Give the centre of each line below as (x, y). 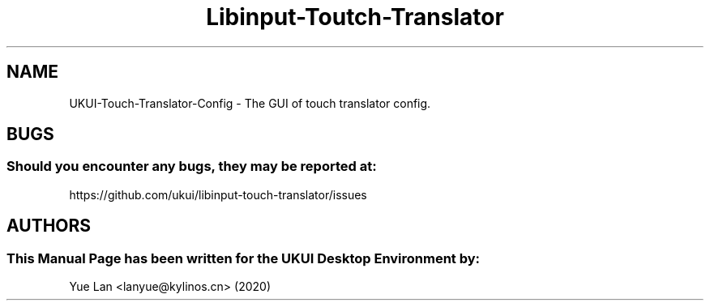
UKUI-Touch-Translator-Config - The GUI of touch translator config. (250, 103)
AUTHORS (49, 226)
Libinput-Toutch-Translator (355, 17)
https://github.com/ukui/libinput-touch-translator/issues (218, 194)
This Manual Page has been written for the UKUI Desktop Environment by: (244, 258)
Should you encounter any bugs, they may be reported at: (192, 166)
